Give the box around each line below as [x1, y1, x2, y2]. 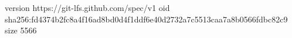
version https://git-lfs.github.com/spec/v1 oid [5, 2, 170, 13]
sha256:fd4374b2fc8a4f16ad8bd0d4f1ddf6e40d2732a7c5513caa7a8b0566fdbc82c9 [5, 13, 288, 25]
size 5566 [5, 24, 37, 36]
